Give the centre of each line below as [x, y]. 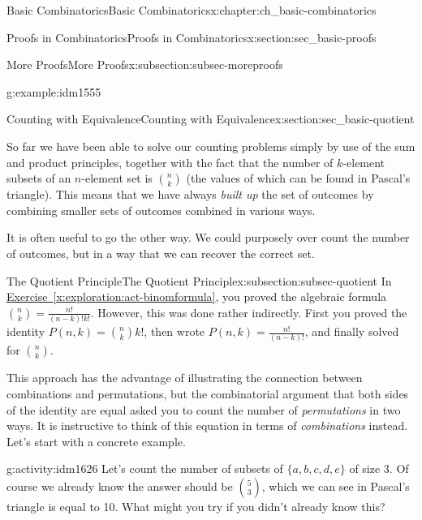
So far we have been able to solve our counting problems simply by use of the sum [211, 146]
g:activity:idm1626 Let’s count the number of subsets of [145, 468]
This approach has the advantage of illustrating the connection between [185, 378]
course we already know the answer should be [120, 486]
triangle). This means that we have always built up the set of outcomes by [190, 194]
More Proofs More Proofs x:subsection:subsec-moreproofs [145, 64]
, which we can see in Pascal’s [336, 486]
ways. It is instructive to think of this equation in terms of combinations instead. [207, 425]
